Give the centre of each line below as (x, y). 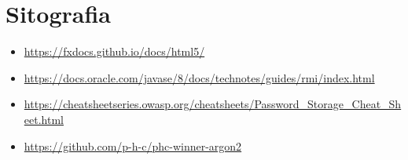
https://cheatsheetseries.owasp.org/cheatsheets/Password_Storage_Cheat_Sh (213, 104)
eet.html (44, 119)
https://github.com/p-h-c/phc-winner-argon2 (133, 145)
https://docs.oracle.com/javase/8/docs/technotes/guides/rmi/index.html (199, 77)
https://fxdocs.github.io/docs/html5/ (114, 51)
